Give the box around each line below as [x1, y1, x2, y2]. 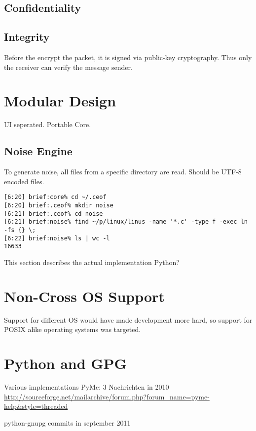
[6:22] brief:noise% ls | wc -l [4, 234, 110, 242]
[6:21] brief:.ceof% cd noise [4, 210, 103, 217]
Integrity [4, 29, 50, 44]
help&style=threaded [4, 401, 68, 411]
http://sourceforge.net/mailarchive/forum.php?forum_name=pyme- [4, 391, 210, 401]
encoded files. [4, 176, 44, 186]
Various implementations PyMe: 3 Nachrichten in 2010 [4, 381, 169, 392]
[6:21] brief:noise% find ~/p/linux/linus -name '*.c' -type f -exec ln [4, 218, 248, 226]
